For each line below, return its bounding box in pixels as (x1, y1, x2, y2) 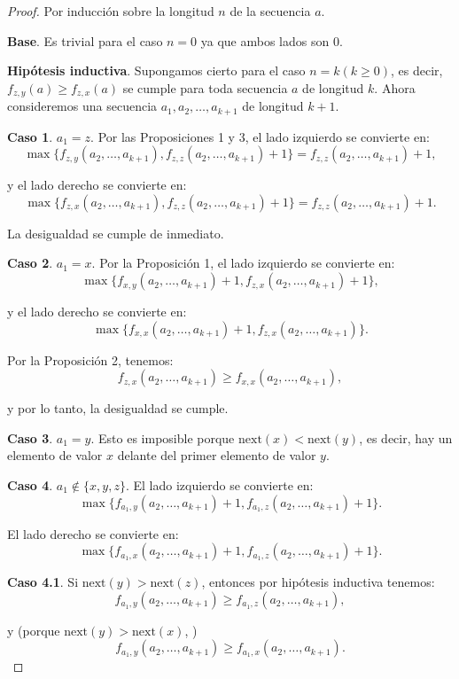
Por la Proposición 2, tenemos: (7, 350, 174, 369)
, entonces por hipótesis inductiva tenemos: (201, 573, 435, 591)
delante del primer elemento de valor (117, 446, 316, 464)
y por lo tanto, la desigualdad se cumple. (7, 399, 229, 418)
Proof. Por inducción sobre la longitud (7, 2, 214, 20)
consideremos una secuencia (7, 97, 158, 115)
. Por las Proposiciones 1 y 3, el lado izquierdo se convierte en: (90, 127, 430, 145)
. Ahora (374, 78, 416, 97)
